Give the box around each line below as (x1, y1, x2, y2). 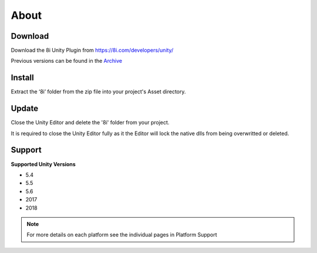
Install (11, 73, 35, 83)
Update (11, 103, 39, 114)
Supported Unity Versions (11, 160, 76, 167)
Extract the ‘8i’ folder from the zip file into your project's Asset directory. (11, 88, 186, 95)
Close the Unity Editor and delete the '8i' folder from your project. (11, 119, 170, 126)
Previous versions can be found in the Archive (11, 58, 123, 65)
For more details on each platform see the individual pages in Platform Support (26, 231, 217, 238)
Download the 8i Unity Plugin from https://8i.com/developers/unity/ (11, 47, 174, 54)
